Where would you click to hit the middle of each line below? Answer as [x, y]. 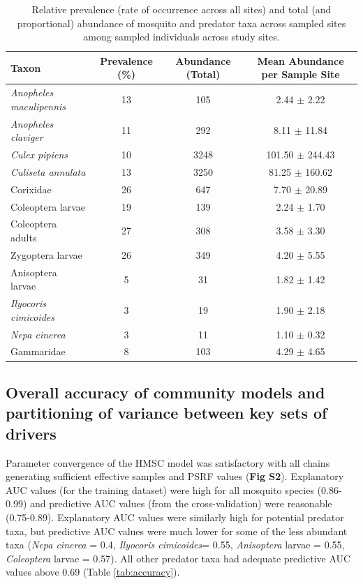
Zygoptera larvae [46, 254]
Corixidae [31, 189]
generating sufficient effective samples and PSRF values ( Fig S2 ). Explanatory [175, 476]
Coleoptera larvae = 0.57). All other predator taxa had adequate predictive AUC [178, 558]
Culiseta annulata [48, 171]
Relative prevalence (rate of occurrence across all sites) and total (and [181, 9]
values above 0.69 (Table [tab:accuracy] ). [93, 572]
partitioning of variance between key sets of [166, 413]
